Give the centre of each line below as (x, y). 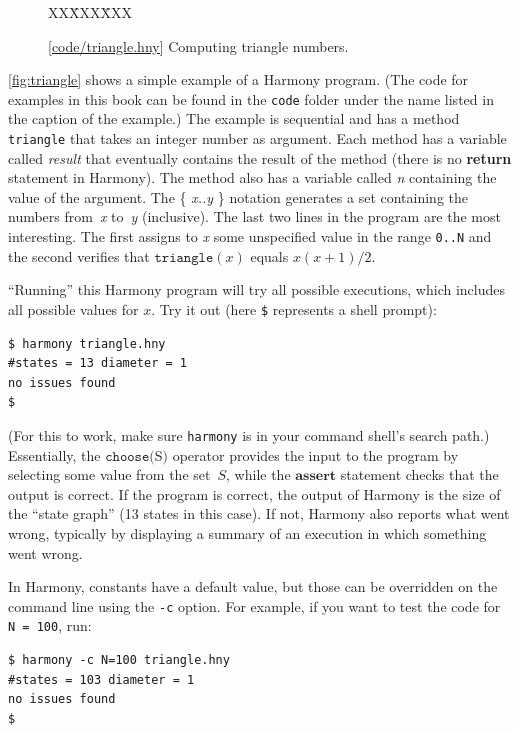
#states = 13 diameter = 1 (97, 363)
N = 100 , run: (50, 625)
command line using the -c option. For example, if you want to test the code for (254, 605)
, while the (258, 474)
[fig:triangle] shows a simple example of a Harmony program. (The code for (238, 79)
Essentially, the (54, 454)
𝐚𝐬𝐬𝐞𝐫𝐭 (316, 476)
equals (269, 255)
